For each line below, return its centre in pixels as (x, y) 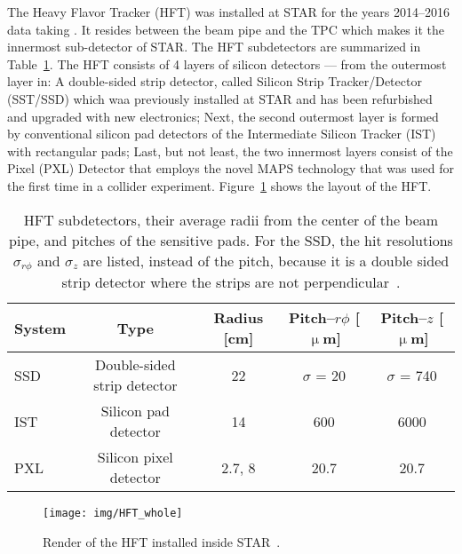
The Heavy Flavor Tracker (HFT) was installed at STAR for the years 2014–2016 (228, 12)
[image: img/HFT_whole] (113, 514)
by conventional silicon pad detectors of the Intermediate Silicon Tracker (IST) (222, 134)
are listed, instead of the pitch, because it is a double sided (266, 260)
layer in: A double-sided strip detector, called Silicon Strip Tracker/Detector (215, 81)
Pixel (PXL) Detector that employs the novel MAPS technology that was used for (231, 168)
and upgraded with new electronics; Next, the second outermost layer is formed (223, 116)
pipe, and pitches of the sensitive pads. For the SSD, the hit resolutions (231, 240)
